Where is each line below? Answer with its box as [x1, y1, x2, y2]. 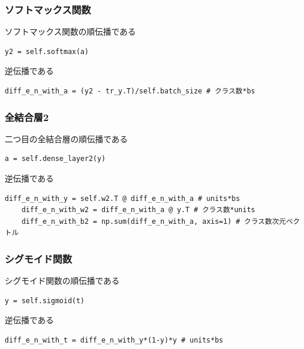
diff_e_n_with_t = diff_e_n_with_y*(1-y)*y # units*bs [5, 335, 224, 344]
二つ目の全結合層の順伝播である [5, 132, 128, 145]
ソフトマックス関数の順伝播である [5, 25, 136, 38]
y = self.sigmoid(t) [5, 296, 85, 305]
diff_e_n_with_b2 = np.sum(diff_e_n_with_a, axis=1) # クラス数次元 [21, 217, 286, 226]
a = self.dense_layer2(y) [5, 155, 106, 163]
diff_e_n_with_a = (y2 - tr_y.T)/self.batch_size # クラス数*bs [5, 87, 255, 95]
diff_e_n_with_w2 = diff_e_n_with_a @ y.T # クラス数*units [21, 206, 255, 214]
